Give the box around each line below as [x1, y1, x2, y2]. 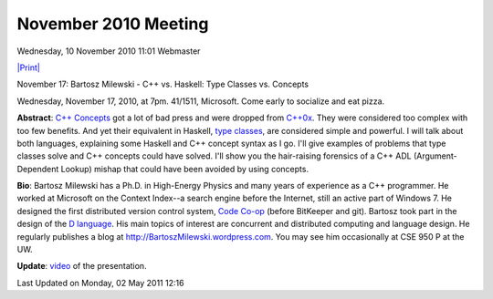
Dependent [16, 163, 59, 174]
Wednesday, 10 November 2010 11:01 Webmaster [16, 46, 201, 57]
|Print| [16, 62, 40, 73]
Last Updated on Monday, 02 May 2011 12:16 [16, 277, 184, 288]
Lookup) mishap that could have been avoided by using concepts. [60, 163, 309, 174]
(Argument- [413, 150, 457, 161]
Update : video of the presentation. [16, 261, 147, 272]
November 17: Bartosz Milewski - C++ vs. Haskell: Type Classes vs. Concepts [16, 78, 309, 90]
